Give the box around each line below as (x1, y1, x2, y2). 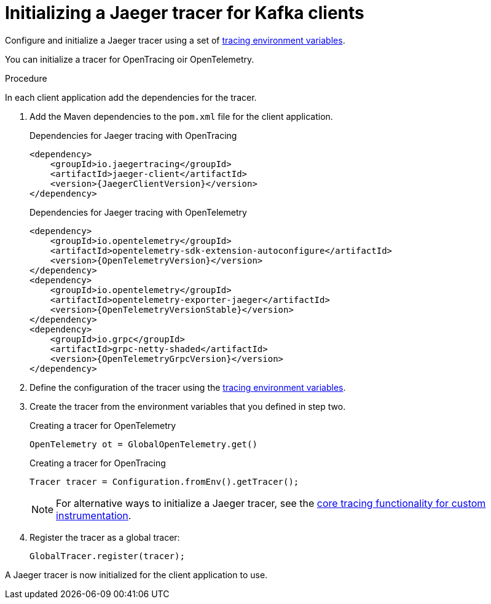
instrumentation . (56, 509, 132, 522)
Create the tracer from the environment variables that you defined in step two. (29, 401, 346, 412)
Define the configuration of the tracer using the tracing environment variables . (29, 382, 346, 393)
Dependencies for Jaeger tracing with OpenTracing (29, 130, 237, 141)
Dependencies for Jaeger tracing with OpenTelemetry (29, 206, 247, 218)
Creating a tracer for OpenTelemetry (29, 420, 176, 431)
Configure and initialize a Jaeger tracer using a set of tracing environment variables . (5, 34, 345, 45)
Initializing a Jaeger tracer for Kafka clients (5, 2, 364, 23)
